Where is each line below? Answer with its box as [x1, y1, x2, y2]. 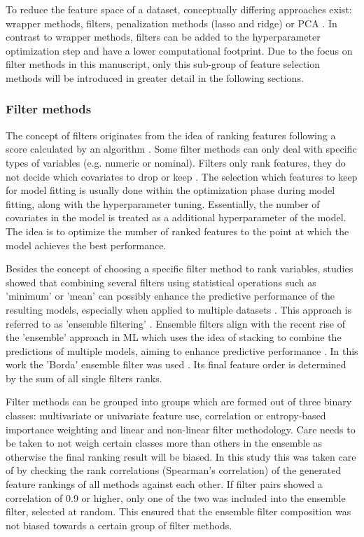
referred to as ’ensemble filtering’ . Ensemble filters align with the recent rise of [6, 316, 345, 330]
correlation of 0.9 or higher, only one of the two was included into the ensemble [6, 490, 346, 505]
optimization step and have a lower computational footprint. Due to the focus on [6, 43, 353, 57]
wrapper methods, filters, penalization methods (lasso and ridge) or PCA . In [6, 15, 337, 30]
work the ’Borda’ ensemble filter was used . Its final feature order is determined [6, 357, 346, 372]
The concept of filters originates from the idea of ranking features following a [6, 127, 336, 142]
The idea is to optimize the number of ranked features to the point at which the [6, 223, 349, 238]
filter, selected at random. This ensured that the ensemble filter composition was [6, 504, 351, 519]
